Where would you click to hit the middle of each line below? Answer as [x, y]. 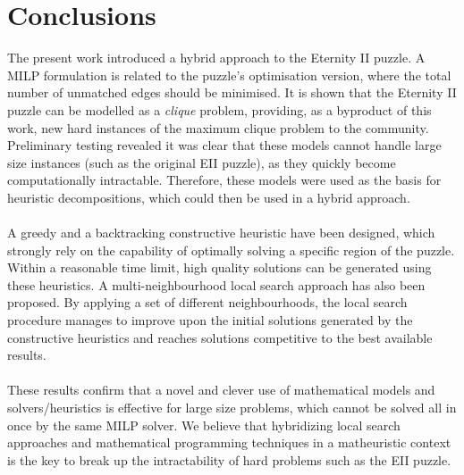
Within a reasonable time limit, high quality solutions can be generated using [219, 267]
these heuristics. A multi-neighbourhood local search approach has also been [216, 284]
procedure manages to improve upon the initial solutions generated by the [210, 320]
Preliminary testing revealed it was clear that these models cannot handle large [224, 145]
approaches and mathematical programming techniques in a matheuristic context [229, 442]
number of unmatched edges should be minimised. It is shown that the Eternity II [232, 92]
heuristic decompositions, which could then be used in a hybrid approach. [209, 197]
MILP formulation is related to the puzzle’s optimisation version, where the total [229, 75]
